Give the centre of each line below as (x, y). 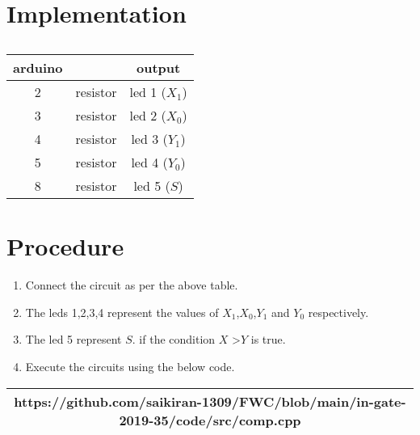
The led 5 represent (73, 339)
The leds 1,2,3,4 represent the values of (122, 312)
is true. (268, 339)
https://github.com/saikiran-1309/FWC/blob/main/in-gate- (210, 401)
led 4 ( (149, 163)
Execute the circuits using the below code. (130, 367)
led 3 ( (149, 139)
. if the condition (174, 339)
